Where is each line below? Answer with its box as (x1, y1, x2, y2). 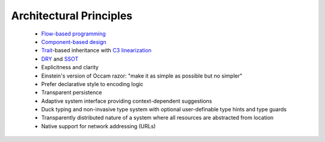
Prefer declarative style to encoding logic (41, 80, 144, 87)
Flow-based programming (41, 30, 106, 37)
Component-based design (41, 38, 107, 45)
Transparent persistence (41, 89, 102, 96)
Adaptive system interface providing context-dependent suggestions (41, 97, 212, 105)
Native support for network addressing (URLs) (41, 122, 156, 129)
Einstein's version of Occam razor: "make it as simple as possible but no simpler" (41, 72, 243, 79)
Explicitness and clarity (41, 64, 99, 71)
